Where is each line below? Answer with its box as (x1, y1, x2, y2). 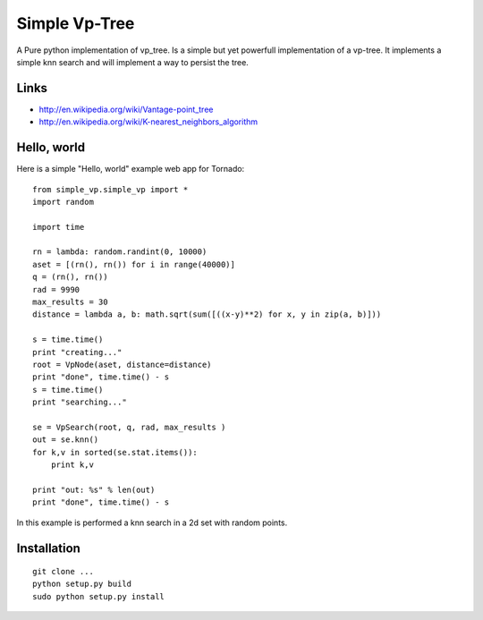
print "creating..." (32, 347, 123, 357)
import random (32, 197, 94, 207)
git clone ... (32, 566, 94, 577)
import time (32, 222, 85, 232)
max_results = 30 (32, 297, 108, 308)
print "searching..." (32, 397, 127, 407)
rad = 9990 (32, 285, 80, 294)
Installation (16, 540, 80, 556)
